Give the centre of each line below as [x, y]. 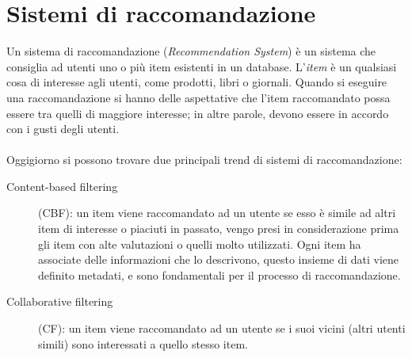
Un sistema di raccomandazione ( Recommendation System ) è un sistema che [191, 51]
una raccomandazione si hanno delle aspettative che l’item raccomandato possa [198, 97]
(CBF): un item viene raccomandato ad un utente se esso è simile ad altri [217, 213]
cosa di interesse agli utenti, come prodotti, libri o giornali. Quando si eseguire [197, 82]
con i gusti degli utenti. [63, 129]
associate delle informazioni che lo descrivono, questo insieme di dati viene [219, 259]
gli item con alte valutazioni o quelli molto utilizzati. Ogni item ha [200, 244]
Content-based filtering [62, 186]
